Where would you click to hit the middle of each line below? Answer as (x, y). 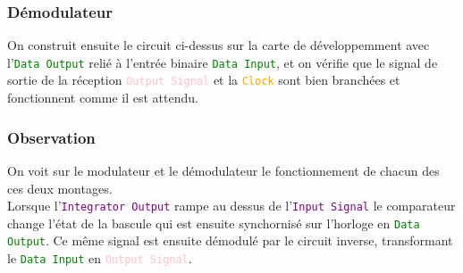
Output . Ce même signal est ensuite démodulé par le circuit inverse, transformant (230, 240)
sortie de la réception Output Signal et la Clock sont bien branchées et (204, 80)
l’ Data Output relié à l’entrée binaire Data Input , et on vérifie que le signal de (223, 62)
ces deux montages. (60, 188)
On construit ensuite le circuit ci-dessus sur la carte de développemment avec (219, 45)
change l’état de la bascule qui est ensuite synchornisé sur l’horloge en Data (214, 223)
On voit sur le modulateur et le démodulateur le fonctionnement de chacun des (223, 170)
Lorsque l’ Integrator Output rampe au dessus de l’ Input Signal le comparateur (231, 206)
